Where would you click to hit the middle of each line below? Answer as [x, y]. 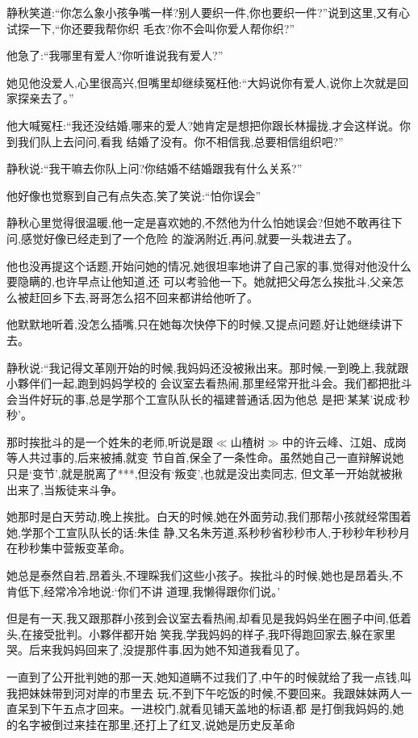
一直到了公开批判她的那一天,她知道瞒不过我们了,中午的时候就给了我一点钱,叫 [209, 677]
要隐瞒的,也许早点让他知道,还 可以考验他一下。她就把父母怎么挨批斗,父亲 [200, 281]
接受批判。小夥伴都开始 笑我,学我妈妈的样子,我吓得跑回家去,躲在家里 [214, 633]
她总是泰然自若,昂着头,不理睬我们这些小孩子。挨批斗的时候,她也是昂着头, [199, 575]
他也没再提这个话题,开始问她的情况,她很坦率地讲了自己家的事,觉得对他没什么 [209, 265]
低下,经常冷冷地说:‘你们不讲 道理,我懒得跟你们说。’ [149, 591]
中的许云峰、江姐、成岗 [344, 441]
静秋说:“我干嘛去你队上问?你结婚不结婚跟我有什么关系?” [155, 168]
